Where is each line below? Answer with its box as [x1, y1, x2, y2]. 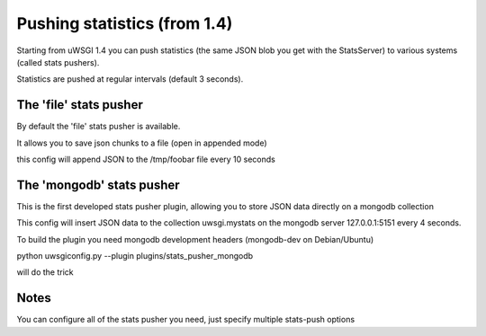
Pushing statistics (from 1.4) [16, 13, 233, 33]
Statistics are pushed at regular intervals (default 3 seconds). [16, 74, 244, 84]
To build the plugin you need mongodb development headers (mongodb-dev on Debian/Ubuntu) [16, 234, 374, 244]
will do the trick [16, 267, 74, 278]
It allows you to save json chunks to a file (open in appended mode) [16, 137, 267, 148]
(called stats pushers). [16, 57, 100, 67]
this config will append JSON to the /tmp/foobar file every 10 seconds [16, 154, 276, 165]
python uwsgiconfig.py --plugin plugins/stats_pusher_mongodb [16, 251, 254, 261]
